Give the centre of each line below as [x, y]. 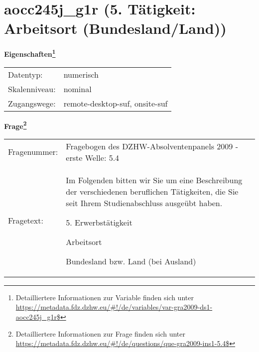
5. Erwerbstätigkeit [99, 222]
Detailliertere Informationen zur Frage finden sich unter [101, 333]
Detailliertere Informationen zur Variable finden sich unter [105, 297]
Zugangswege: [32, 103]
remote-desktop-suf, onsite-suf [116, 103]
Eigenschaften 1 [30, 53]
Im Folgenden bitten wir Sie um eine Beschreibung [154, 180]
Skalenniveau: [32, 89]
